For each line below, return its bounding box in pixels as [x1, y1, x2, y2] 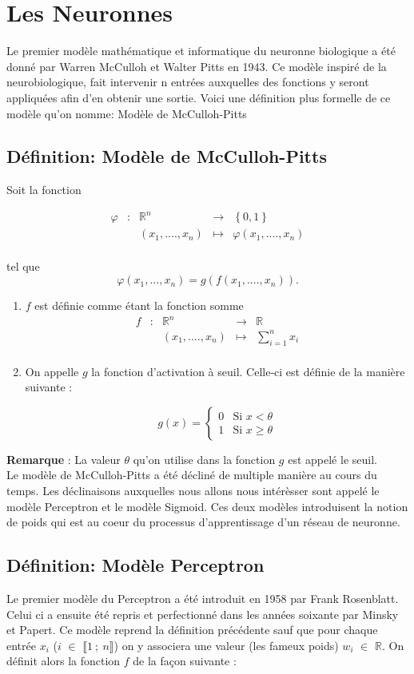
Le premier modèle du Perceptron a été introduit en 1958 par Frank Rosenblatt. [6, 589, 399, 606]
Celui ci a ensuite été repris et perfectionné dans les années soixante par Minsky [6, 605, 399, 622]
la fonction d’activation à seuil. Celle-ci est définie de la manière [91, 363, 405, 379]
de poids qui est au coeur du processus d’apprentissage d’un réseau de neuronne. [6, 513, 400, 530]
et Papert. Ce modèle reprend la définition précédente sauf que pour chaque [6, 621, 378, 638]
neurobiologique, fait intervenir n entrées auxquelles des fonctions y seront [6, 73, 369, 90]
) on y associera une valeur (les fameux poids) [113, 636, 339, 653]
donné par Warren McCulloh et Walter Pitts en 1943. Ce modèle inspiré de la [6, 57, 387, 74]
